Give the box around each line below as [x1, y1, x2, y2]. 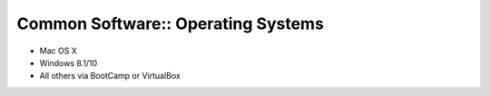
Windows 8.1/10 [39, 57, 98, 68]
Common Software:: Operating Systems [16, 14, 324, 34]
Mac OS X [39, 45, 77, 56]
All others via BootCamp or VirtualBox [39, 71, 181, 82]
